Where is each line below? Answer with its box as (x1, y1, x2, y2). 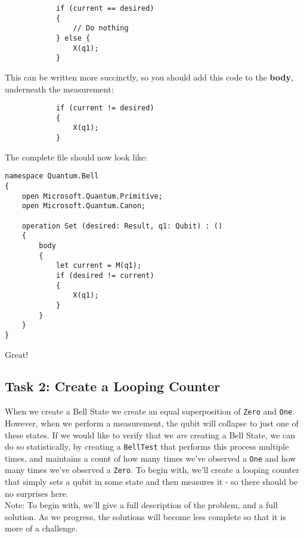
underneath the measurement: (5, 82, 114, 95)
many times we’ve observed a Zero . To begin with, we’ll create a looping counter (5, 463, 299, 476)
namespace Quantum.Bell (5, 172, 99, 181)
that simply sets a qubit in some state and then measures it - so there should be (5, 475, 298, 488)
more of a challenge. (5, 522, 78, 534)
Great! (5, 348, 29, 360)
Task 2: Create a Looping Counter (5, 377, 221, 395)
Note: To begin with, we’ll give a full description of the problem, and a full (5, 499, 278, 511)
